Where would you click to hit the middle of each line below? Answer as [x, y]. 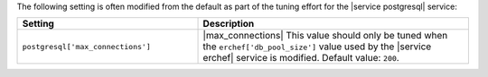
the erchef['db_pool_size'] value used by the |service [317, 47]
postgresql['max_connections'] [86, 46]
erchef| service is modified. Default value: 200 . [301, 58]
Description [229, 24]
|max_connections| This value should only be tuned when [325, 36]
